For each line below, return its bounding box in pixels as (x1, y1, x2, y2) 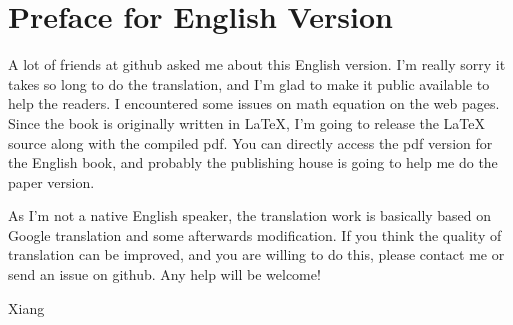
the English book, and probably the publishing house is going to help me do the (8, 152, 498, 173)
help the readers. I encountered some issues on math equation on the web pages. (8, 93, 500, 114)
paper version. (8, 171, 95, 192)
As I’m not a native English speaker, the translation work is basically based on (8, 205, 492, 226)
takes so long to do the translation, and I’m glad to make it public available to (8, 73, 490, 94)
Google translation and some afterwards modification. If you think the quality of (8, 224, 502, 245)
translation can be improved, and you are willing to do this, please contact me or (8, 244, 505, 265)
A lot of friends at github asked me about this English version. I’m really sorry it (8, 54, 506, 75)
